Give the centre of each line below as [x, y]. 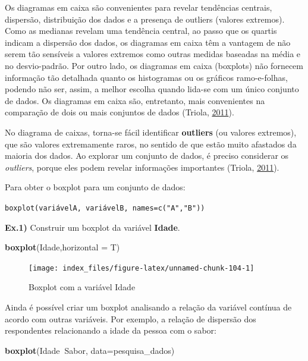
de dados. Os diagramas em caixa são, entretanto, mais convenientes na [135, 100]
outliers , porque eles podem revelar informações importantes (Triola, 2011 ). [142, 167]
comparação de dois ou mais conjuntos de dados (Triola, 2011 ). [120, 112]
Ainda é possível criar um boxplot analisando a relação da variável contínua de [148, 307]
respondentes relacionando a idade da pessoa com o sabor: [111, 330]
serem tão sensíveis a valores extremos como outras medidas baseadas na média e [153, 54]
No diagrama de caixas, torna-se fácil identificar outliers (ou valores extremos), [151, 132]
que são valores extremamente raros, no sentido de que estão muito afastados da [151, 144]
